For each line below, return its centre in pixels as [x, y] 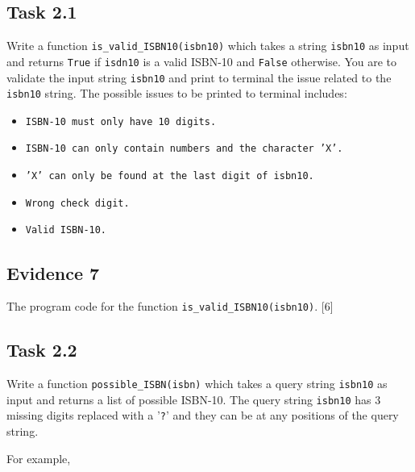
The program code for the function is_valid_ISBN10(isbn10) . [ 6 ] [170, 306]
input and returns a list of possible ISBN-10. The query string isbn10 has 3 [194, 399]
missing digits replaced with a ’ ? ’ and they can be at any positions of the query [203, 415]
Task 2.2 [42, 350]
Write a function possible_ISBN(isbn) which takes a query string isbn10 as [197, 384]
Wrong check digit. [77, 203]
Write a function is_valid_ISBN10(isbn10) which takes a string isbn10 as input [208, 46]
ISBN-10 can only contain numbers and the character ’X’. [184, 149]
